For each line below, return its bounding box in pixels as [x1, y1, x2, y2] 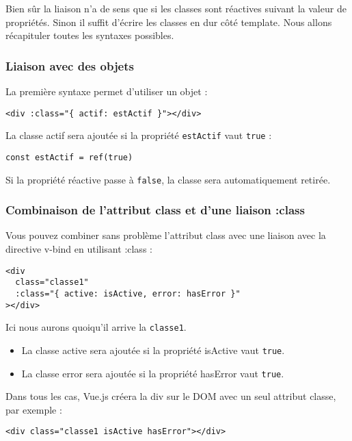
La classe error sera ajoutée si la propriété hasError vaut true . [21, 366, 284, 380]
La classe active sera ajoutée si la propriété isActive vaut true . [21, 342, 285, 357]
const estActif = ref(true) [5, 152, 133, 162]
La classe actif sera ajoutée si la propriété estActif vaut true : [5, 128, 272, 142]
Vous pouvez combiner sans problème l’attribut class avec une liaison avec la [5, 228, 326, 242]
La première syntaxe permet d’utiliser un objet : [5, 84, 208, 98]
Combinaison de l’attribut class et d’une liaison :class [5, 201, 305, 218]
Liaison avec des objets [5, 57, 134, 74]
